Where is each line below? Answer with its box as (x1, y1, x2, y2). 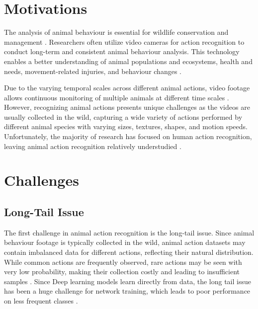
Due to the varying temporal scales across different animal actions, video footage (4, 82, 250, 93)
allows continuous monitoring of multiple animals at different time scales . (4, 92, 229, 102)
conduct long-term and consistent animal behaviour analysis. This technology (4, 46, 240, 57)
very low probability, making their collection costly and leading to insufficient (4, 266, 240, 277)
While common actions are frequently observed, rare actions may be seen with (4, 256, 242, 267)
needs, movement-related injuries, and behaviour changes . (4, 66, 181, 76)
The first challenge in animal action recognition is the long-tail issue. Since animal (4, 227, 255, 237)
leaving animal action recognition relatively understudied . (4, 141, 181, 151)
